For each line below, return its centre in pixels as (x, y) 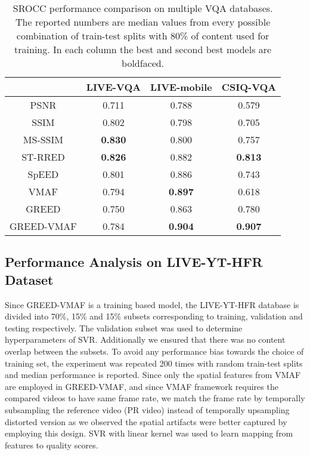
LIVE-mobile (181, 87)
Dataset (29, 279)
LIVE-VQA (114, 87)
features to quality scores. (52, 445)
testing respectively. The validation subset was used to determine (124, 328)
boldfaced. (143, 63)
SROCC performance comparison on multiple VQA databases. (143, 8)
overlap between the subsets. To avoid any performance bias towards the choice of (154, 351)
